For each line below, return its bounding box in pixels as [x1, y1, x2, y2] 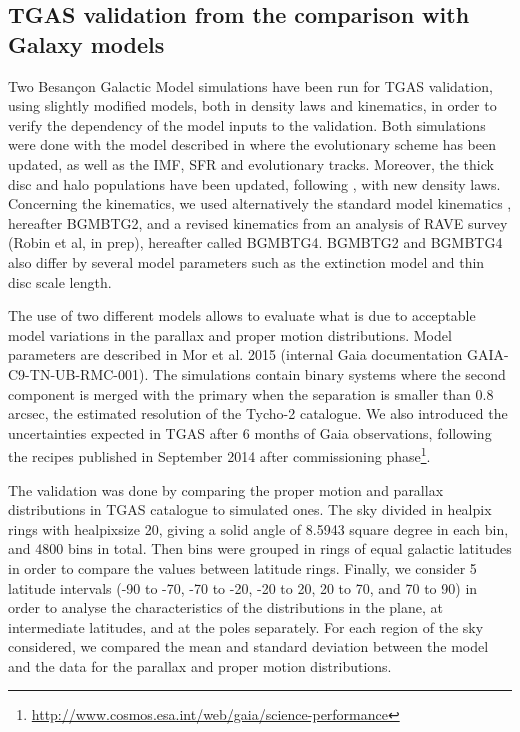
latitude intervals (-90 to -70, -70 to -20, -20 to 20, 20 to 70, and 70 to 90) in [8, 577, 478, 598]
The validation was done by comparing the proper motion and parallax [8, 479, 444, 500]
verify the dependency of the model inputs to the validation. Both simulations [8, 114, 486, 135]
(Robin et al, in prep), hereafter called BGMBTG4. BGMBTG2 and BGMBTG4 [8, 232, 503, 253]
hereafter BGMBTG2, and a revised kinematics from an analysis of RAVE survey [8, 212, 508, 233]
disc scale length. [8, 271, 112, 292]
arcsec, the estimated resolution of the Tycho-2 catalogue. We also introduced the [8, 403, 508, 424]
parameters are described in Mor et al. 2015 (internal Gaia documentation [8, 344, 463, 365]
